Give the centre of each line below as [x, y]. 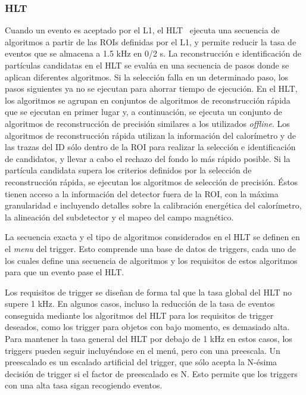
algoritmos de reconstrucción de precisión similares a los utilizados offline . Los [147, 123]
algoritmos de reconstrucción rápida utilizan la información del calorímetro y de [150, 135]
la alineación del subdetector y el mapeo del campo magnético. [119, 217]
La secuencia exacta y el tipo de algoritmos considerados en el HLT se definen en [152, 237]
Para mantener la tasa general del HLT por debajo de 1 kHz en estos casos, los [149, 339]
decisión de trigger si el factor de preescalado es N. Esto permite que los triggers [151, 373]
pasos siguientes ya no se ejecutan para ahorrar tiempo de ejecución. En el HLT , [151, 88]
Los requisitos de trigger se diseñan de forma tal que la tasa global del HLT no [149, 292]
